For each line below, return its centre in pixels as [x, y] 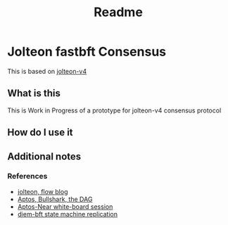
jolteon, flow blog [43, 191]
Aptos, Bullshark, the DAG [55, 199]
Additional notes [44, 156]
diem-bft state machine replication [68, 214]
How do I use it [40, 133]
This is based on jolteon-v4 [47, 71]
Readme [118, 12]
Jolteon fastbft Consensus [87, 52]
